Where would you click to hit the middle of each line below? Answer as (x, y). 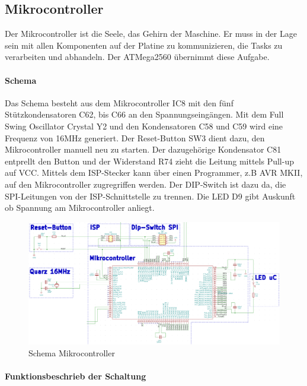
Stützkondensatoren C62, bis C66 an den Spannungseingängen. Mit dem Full (144, 114)
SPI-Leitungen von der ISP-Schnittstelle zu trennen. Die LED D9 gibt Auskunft (150, 196)
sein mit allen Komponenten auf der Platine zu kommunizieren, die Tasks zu (144, 45)
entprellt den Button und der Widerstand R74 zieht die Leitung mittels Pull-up (149, 161)
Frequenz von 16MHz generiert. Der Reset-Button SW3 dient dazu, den (135, 137)
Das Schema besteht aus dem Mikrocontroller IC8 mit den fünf (119, 102)
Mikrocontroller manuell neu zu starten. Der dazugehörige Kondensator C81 (143, 149)
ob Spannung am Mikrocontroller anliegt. (80, 208)
